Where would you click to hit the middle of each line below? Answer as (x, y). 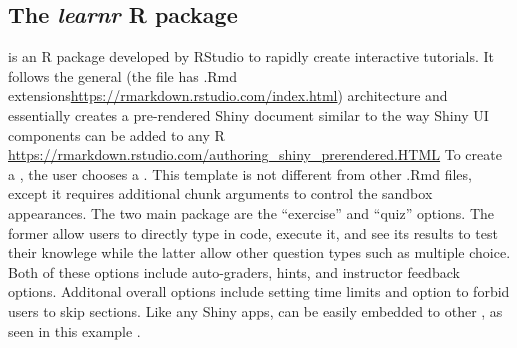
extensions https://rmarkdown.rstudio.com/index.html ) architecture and (228, 95)
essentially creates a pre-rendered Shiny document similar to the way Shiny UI (248, 114)
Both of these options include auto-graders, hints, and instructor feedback (234, 271)
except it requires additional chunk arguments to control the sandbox (220, 193)
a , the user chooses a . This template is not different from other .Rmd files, (240, 173)
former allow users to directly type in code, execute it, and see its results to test (253, 232)
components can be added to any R (116, 134)
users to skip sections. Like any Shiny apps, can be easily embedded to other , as (255, 310)
